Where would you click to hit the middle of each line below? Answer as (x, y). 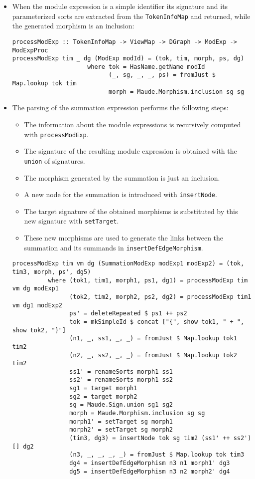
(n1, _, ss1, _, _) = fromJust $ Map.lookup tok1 (153, 339)
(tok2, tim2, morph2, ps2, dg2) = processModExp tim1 (160, 297)
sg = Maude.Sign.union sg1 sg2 (121, 405)
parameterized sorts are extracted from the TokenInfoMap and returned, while (131, 16)
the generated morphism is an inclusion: (73, 26)
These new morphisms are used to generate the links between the (124, 238)
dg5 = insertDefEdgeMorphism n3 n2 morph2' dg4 (150, 471)
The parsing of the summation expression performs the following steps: (120, 108)
